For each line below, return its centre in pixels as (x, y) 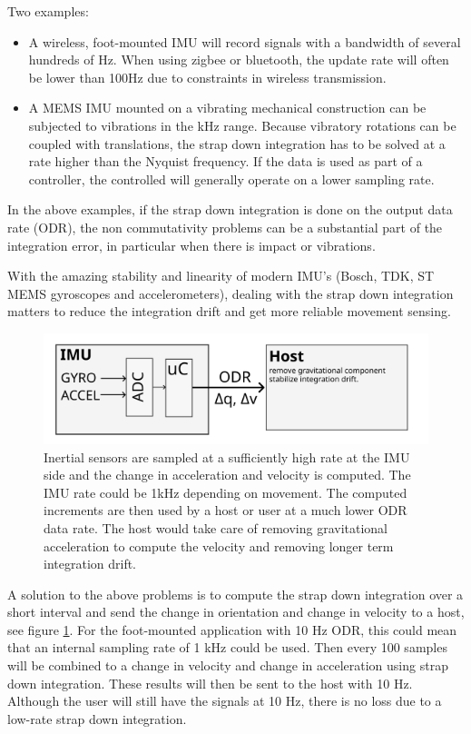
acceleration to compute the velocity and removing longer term (219, 546)
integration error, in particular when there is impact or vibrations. (191, 245)
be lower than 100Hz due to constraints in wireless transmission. (207, 77)
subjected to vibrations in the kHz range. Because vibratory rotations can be (242, 125)
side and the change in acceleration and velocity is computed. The (227, 475)
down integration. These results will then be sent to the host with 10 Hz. (210, 683)
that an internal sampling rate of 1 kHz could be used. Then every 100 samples (227, 647)
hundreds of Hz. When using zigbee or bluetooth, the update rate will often (239, 60)
